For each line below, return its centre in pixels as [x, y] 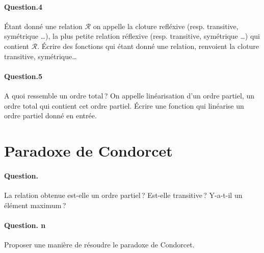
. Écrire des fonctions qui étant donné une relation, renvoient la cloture [148, 46]
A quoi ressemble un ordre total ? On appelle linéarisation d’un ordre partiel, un [129, 95]
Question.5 [23, 76]
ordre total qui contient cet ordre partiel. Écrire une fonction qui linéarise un [124, 105]
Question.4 [23, 6]
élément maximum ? [35, 205]
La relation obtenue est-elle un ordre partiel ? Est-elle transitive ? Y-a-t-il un [123, 195]
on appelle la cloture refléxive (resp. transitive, [166, 26]
